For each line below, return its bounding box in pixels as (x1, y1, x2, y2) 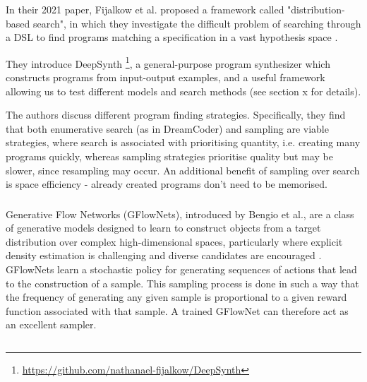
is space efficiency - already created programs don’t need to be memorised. (6, 177, 327, 191)
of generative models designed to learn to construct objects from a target (6, 220, 321, 235)
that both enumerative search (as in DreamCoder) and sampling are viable (6, 121, 329, 136)
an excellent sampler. (6, 317, 97, 332)
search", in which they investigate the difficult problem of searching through (32, 16, 361, 30)
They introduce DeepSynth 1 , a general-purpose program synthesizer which (6, 54, 330, 71)
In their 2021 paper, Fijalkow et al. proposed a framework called (6, 1, 284, 16)
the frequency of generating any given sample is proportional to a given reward (6, 290, 347, 304)
